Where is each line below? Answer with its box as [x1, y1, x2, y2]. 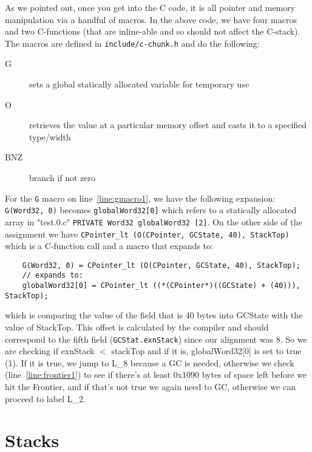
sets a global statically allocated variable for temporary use [29, 78, 249, 91]
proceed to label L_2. [5, 392, 86, 405]
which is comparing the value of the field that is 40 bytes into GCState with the [5, 309, 303, 321]
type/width [29, 130, 71, 143]
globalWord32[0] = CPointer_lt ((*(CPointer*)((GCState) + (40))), [22, 281, 300, 290]
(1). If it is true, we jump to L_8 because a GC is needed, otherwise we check [5, 356, 294, 369]
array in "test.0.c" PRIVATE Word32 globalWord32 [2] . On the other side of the [5, 215, 302, 228]
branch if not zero [29, 171, 95, 183]
